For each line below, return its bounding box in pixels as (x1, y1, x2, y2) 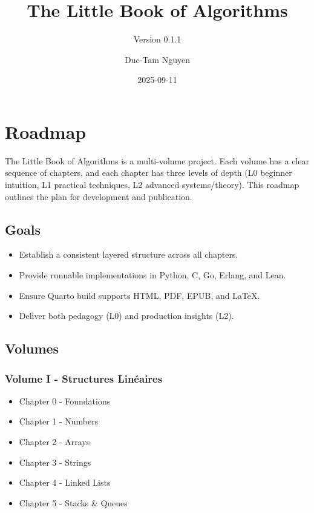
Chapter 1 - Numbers (19, 415, 99, 428)
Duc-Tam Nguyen (125, 53, 190, 65)
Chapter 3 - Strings (19, 455, 91, 468)
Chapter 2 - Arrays (19, 435, 90, 448)
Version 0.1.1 (133, 33, 182, 45)
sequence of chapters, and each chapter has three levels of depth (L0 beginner (5, 166, 292, 179)
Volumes (5, 339, 59, 358)
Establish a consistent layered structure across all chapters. (19, 248, 238, 261)
